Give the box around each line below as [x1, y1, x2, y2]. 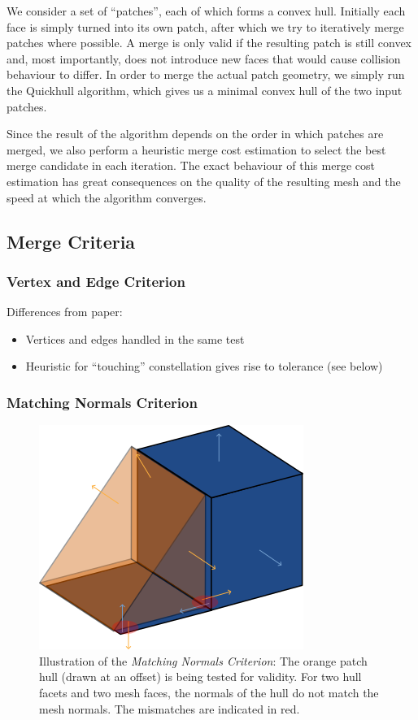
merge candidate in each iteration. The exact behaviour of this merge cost [7, 157, 375, 174]
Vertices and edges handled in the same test [25, 330, 245, 347]
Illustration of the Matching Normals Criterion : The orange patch [39, 652, 368, 669]
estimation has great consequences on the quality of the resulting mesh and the [7, 172, 401, 189]
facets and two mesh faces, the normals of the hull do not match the [39, 683, 379, 700]
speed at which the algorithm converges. [7, 189, 207, 206]
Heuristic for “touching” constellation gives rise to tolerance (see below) [25, 358, 383, 375]
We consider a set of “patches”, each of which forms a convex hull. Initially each [7, 2, 406, 19]
